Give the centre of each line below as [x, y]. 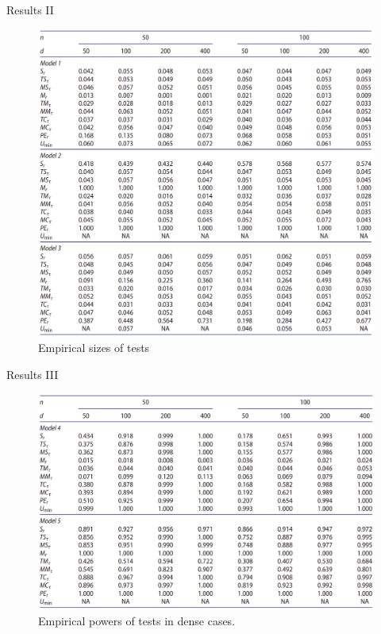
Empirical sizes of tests [94, 348]
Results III [33, 374]
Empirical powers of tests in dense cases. [137, 621]
